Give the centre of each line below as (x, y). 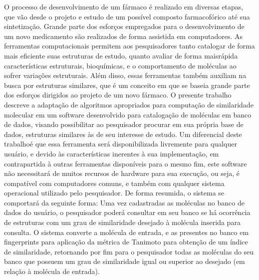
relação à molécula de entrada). (52, 271)
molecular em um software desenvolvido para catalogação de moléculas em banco (128, 114)
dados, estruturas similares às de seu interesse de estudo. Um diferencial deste (123, 134)
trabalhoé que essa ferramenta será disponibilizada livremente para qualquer (121, 144)
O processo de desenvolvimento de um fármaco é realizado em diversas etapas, (124, 6)
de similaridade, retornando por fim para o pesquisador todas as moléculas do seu (129, 251)
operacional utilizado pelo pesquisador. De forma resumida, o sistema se (114, 193)
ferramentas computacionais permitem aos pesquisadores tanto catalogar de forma (129, 46)
